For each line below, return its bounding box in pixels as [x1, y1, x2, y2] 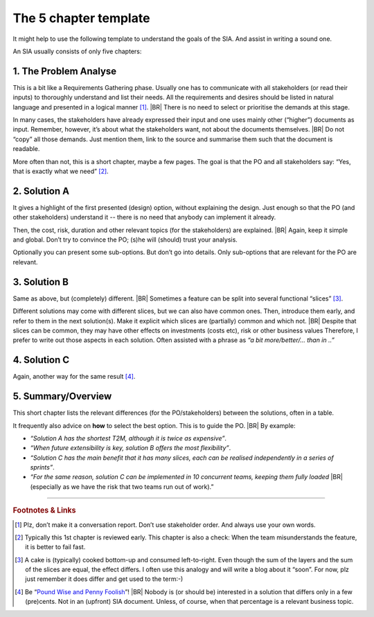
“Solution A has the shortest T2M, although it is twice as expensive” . [30, 433, 227, 442]
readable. [12, 145, 40, 153]
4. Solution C [12, 354, 70, 366]
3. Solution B [12, 276, 69, 287]
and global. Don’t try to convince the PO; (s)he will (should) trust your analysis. [12, 235, 238, 244]
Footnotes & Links [12, 506, 76, 515]
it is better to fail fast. [25, 543, 86, 551]
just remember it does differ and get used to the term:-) [25, 575, 184, 583]
